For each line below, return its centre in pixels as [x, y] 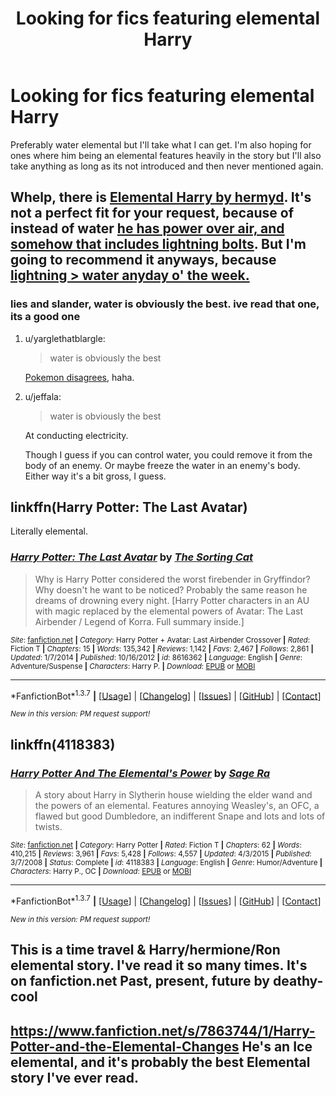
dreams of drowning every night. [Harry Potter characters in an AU [172, 600]
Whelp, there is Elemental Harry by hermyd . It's [161, 197]
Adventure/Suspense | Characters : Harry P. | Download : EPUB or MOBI [133, 666]
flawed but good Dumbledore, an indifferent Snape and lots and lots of [180, 816]
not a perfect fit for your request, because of [152, 213]
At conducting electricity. [76, 435]
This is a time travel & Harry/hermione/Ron [145, 950]
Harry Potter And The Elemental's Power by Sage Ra [140, 773]
